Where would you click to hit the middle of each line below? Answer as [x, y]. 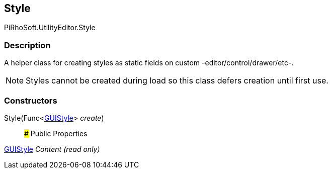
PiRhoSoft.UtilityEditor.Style [50, 28]
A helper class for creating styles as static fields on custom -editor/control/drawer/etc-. [149, 63]
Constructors [31, 100]
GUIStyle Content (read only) [52, 149]
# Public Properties [56, 133]
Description [27, 45]
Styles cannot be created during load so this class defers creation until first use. [177, 81]
